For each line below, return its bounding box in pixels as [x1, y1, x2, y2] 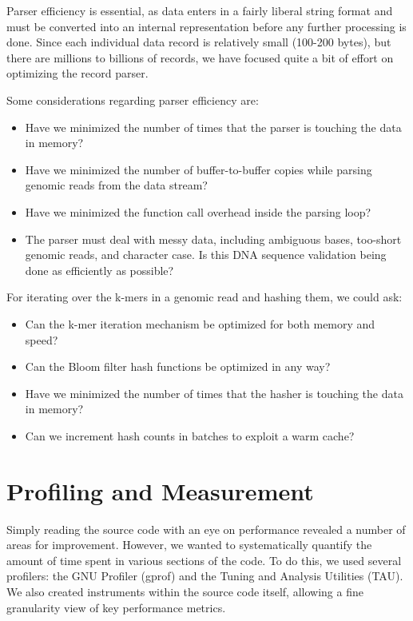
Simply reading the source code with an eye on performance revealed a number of [6, 520, 406, 537]
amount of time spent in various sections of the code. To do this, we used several [6, 551, 402, 568]
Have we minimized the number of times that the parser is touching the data [25, 118, 402, 135]
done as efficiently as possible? [25, 261, 174, 278]
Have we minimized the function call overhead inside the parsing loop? [25, 203, 371, 220]
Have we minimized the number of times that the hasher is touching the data [25, 384, 403, 401]
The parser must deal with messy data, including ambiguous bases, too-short [25, 230, 402, 247]
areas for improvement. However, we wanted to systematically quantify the [6, 536, 372, 553]
